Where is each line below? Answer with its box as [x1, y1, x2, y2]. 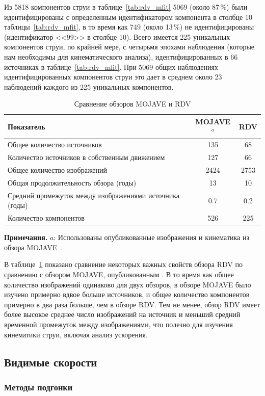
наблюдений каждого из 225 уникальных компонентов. [4, 81, 174, 92]
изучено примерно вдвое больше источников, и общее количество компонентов [4, 289, 250, 300]
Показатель [8, 121, 45, 131]
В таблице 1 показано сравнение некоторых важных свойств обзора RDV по [4, 259, 243, 270]
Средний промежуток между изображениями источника [8, 190, 180, 200]
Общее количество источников [8, 139, 102, 150]
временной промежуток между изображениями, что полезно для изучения [4, 319, 233, 330]
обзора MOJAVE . [4, 242, 63, 252]
